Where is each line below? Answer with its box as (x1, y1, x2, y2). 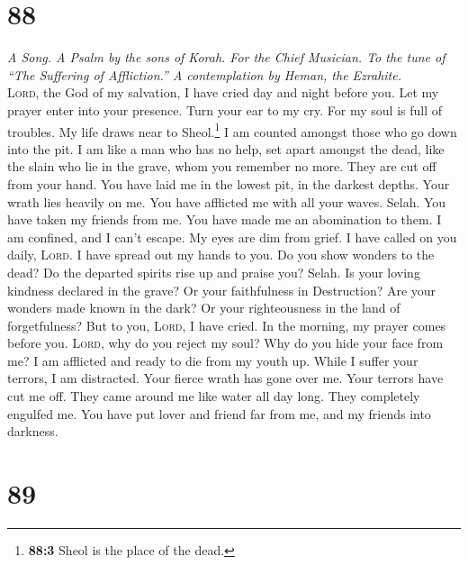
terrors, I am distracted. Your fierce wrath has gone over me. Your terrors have (7, 369, 444, 387)
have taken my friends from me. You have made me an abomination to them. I (7, 210, 442, 229)
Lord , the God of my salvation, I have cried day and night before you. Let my (7, 83, 439, 102)
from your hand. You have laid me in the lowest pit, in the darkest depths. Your (7, 174, 450, 193)
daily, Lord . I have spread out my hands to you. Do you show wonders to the (7, 245, 435, 264)
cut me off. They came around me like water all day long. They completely (7, 387, 420, 406)
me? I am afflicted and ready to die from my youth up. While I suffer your (7, 351, 418, 369)
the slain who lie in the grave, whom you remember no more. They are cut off (7, 157, 436, 176)
